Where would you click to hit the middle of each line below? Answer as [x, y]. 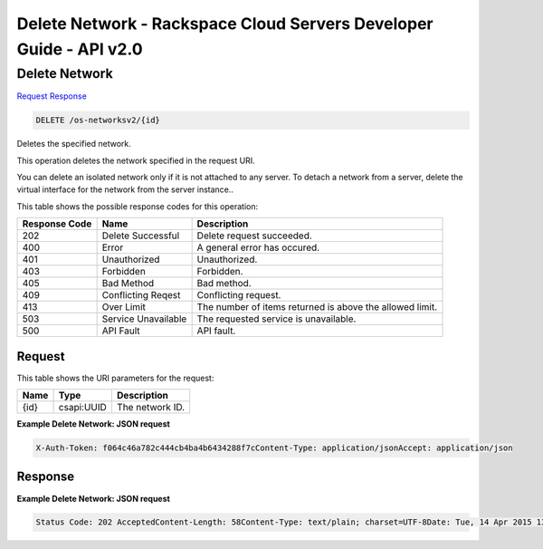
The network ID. [151, 408]
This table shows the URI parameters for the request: [115, 378]
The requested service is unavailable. [276, 319]
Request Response [52, 96]
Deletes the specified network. [74, 144]
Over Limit [124, 307]
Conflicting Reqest [141, 295]
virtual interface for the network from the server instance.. [125, 189]
